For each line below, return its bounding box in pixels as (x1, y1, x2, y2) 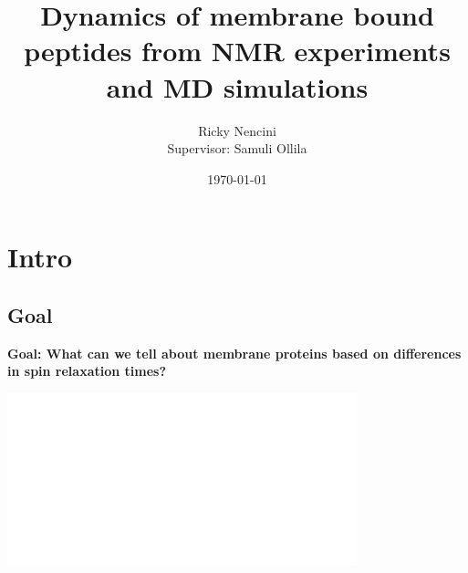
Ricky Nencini (198, 120, 276, 140)
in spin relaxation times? (7, 361, 167, 380)
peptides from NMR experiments (24, 32, 451, 69)
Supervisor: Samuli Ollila (167, 139, 307, 158)
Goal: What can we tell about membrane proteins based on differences (7, 343, 462, 362)
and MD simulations (106, 68, 369, 105)
